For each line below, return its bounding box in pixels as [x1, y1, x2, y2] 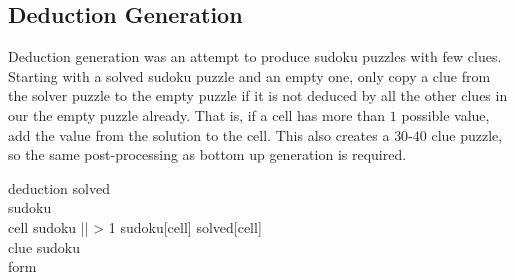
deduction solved [8, 177, 110, 198]
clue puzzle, [431, 124, 503, 145]
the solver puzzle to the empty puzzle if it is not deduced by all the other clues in [8, 85, 508, 106]
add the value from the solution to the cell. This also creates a [8, 124, 390, 145]
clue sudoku [8, 236, 81, 257]
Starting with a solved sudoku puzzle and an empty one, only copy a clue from [8, 65, 491, 86]
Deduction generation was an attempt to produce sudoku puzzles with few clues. [8, 46, 502, 67]
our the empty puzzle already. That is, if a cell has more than [8, 104, 386, 125]
